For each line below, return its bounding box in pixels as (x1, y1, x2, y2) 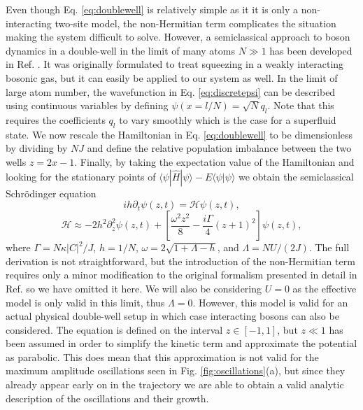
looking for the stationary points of (6, 169, 156, 183)
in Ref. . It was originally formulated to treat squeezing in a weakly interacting (6, 57, 344, 71)
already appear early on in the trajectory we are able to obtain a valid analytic (6, 377, 344, 392)
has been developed (269, 43, 353, 57)
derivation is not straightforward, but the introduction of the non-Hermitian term (6, 253, 355, 268)
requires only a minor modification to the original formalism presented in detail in (6, 267, 357, 282)
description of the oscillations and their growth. (6, 390, 209, 405)
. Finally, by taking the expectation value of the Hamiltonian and (74, 154, 355, 169)
